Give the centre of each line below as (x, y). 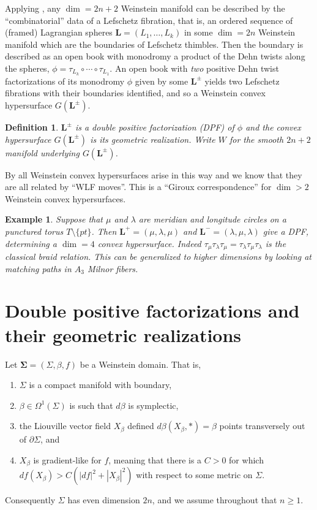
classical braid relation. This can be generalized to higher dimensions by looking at (158, 257)
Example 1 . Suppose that (54, 219)
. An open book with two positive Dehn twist (194, 68)
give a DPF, (286, 231)
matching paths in (38, 268)
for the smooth (256, 139)
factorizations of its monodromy (65, 81)
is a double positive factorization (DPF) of (155, 127)
